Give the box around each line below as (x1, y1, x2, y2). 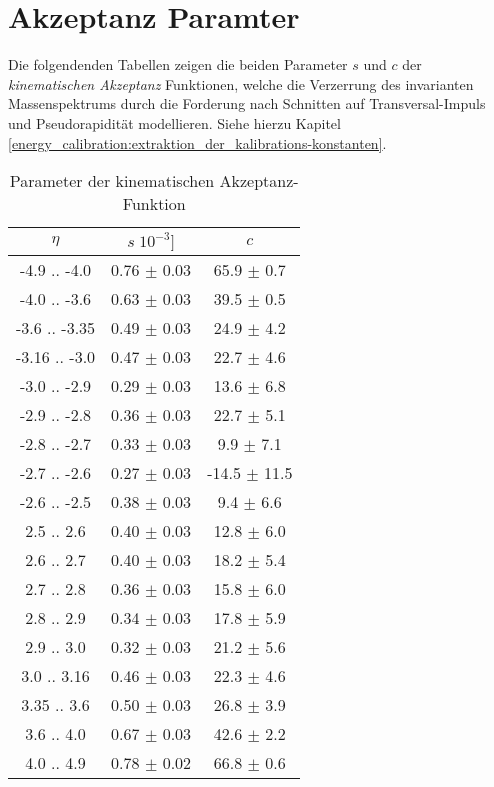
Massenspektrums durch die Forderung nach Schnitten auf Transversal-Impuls (8, 93, 486, 114)
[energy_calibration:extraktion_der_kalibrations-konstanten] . (8, 132, 387, 153)
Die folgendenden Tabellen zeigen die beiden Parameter (8, 54, 348, 75)
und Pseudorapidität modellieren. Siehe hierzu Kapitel (8, 112, 341, 133)
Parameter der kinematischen (9, 169, 215, 193)
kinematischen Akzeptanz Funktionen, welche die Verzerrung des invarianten (8, 73, 474, 94)
